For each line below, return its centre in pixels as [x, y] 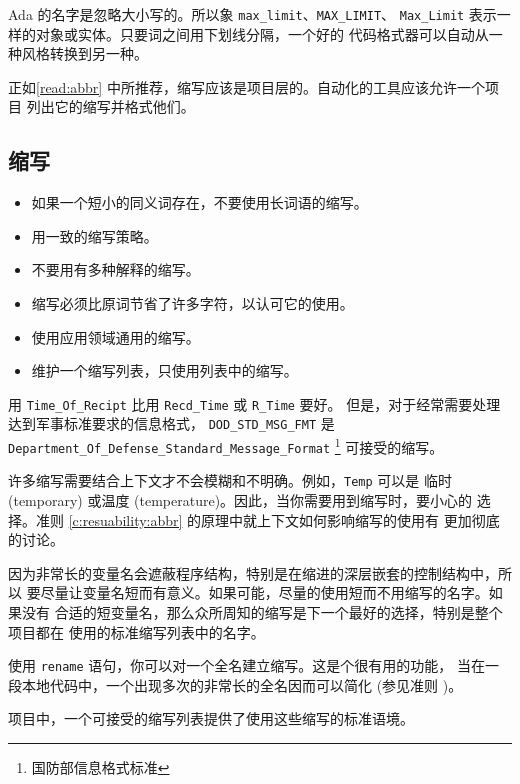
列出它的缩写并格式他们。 [110, 106]
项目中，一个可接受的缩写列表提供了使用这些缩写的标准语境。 [211, 718]
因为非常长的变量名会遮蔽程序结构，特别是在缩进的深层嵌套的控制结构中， [253, 572]
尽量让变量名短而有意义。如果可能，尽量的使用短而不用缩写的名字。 [264, 592]
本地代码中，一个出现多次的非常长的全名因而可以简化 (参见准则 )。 [242, 684]
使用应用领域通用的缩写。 [115, 336]
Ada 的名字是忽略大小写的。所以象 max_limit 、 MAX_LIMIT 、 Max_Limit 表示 [252, 14]
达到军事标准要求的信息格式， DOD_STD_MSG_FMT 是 [171, 423]
